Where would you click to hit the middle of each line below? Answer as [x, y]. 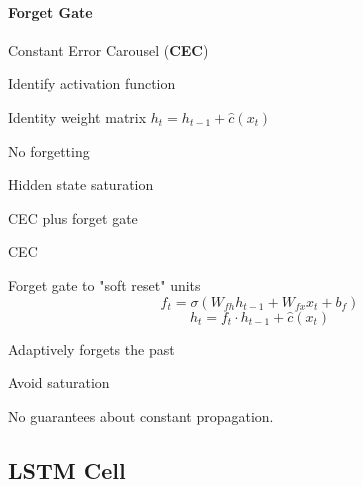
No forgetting [49, 150]
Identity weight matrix [77, 116]
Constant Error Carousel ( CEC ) [108, 49]
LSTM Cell [67, 469]
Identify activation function [92, 83]
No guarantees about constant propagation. [141, 415]
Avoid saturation [59, 382]
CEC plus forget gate [73, 217]
